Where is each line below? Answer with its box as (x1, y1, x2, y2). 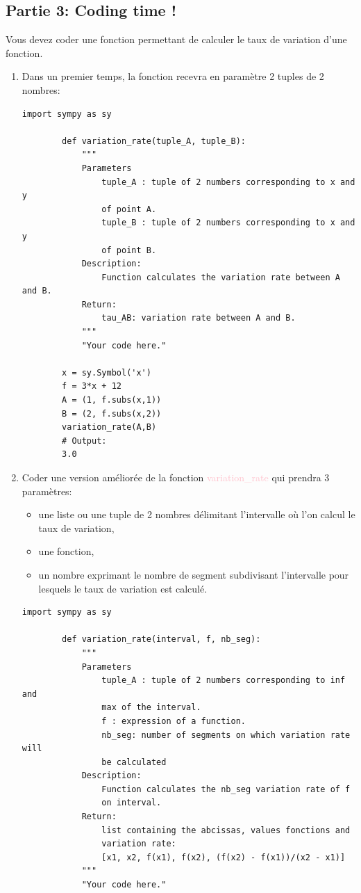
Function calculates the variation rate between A (101, 272, 340, 282)
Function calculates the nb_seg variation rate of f (101, 784, 351, 794)
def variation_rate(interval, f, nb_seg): (62, 634, 261, 645)
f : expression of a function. (101, 716, 246, 726)
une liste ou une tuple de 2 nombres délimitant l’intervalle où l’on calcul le (38, 507, 355, 522)
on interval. (101, 798, 162, 808)
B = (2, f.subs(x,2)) (62, 408, 162, 419)
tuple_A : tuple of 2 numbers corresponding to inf (101, 675, 346, 686)
